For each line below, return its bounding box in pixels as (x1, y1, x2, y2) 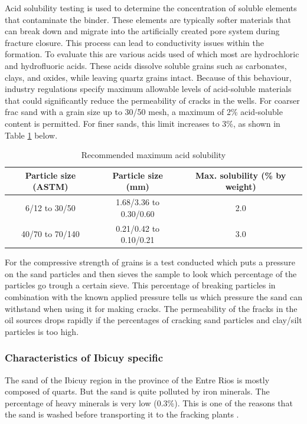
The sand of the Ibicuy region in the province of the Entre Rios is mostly (5, 373, 270, 386)
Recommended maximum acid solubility (81, 149, 226, 161)
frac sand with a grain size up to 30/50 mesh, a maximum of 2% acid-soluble (5, 106, 283, 118)
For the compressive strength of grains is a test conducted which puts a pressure (5, 256, 295, 268)
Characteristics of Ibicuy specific (5, 350, 164, 365)
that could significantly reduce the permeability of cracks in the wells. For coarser (5, 94, 300, 106)
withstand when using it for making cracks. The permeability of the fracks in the (5, 302, 298, 314)
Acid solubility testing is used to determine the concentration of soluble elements (5, 2, 297, 14)
